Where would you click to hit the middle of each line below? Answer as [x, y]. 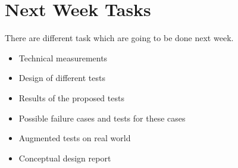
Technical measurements [63, 57]
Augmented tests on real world [75, 138]
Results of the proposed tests [71, 97]
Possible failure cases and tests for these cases [102, 118]
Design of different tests [62, 78]
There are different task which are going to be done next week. [119, 38]
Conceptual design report [65, 158]
